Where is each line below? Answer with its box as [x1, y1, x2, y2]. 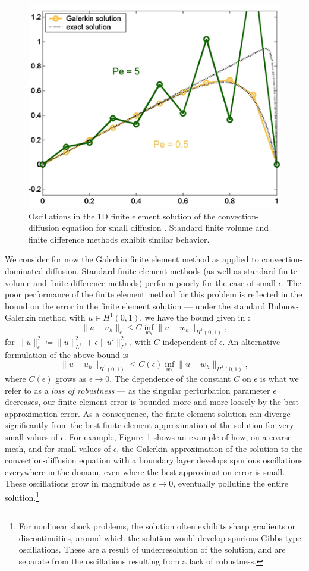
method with [39, 311, 86, 324]
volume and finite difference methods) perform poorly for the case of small [5, 276, 276, 288]
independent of [162, 335, 217, 347]
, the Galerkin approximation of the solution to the [116, 442, 303, 454]
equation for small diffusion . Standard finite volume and [62, 221, 269, 234]
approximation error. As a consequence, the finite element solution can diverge [5, 407, 291, 419]
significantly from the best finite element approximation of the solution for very [5, 419, 294, 431]
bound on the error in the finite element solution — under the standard [5, 299, 266, 312]
